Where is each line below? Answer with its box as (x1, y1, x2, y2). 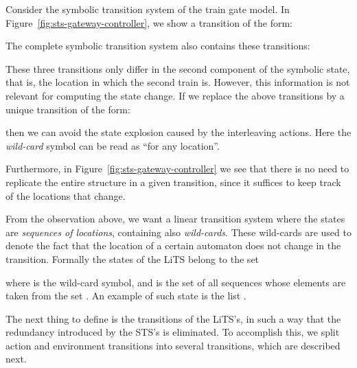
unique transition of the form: (5, 102, 130, 116)
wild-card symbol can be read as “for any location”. (5, 138, 220, 152)
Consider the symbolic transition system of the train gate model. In (5, 2, 290, 16)
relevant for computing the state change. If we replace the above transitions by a (5, 88, 345, 102)
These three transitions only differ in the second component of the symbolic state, (5, 61, 350, 76)
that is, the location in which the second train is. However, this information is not (5, 75, 350, 89)
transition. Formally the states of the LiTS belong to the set (5, 251, 260, 266)
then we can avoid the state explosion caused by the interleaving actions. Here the (5, 125, 352, 139)
